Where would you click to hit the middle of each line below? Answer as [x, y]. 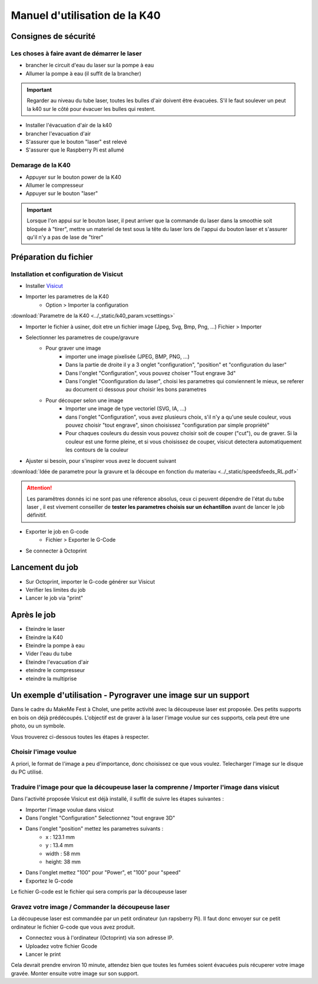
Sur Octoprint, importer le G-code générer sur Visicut [90, 581]
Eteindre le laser [45, 629]
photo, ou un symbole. [38, 726]
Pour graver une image [73, 348]
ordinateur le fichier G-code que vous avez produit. [73, 927]
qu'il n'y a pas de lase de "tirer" [65, 237]
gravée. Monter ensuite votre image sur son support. [75, 973]
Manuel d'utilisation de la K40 [86, 15]
